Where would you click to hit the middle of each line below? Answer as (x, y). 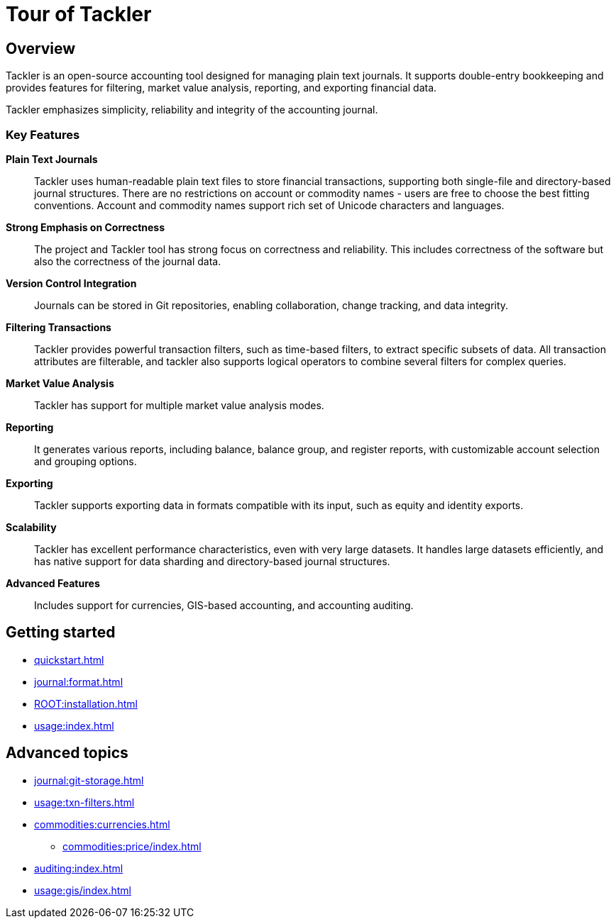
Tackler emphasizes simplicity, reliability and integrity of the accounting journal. (192, 110)
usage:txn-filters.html (84, 802)
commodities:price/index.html (132, 846)
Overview (41, 48)
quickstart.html (69, 659)
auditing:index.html (79, 868)
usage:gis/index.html (83, 890)
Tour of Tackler (79, 14)
